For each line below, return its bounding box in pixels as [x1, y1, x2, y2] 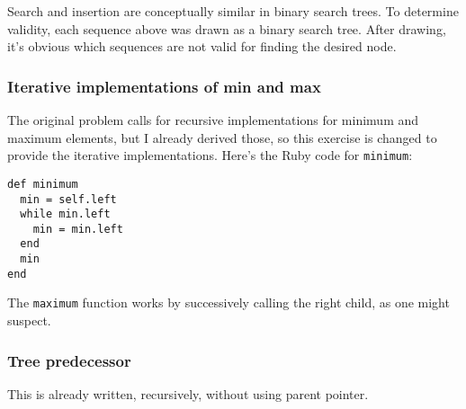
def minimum [7, 177, 78, 191]
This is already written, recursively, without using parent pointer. [7, 384, 369, 403]
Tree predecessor [7, 349, 131, 371]
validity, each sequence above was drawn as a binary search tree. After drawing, [7, 19, 446, 38]
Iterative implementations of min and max [7, 75, 321, 97]
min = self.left [20, 192, 117, 206]
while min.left [20, 208, 111, 221]
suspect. [7, 311, 51, 330]
